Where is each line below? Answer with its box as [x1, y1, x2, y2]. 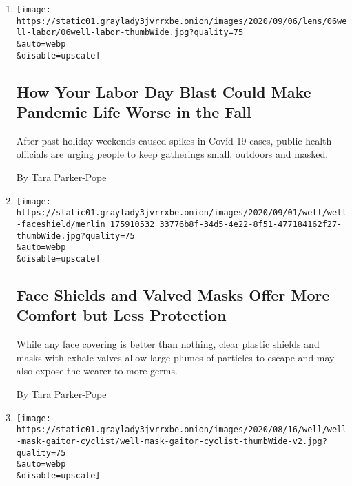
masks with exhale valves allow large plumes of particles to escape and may [16, 350, 335, 364]
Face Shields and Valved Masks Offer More [16, 284, 330, 305]
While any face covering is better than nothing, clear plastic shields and [16, 337, 320, 351]
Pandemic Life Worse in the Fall [16, 101, 251, 123]
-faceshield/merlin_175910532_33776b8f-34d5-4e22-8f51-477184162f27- [16, 219, 342, 229]
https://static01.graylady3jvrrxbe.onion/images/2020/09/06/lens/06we [16, 16, 347, 26]
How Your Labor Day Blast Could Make [16, 81, 311, 102]
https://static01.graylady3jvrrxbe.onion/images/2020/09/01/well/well [16, 208, 347, 218]
